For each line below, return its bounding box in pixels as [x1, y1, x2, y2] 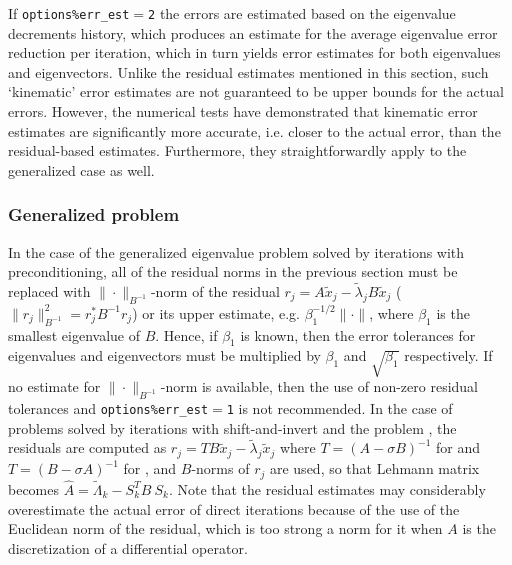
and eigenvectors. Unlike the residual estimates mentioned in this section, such [8, 61, 489, 82]
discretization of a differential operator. [8, 537, 248, 558]
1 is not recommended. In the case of [226, 397, 453, 418]
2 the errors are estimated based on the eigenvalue [148, 3, 456, 23]
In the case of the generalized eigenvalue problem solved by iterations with [8, 241, 465, 262]
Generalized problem [8, 202, 180, 227]
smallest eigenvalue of [8, 324, 140, 345]
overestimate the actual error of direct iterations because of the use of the [8, 498, 460, 519]
